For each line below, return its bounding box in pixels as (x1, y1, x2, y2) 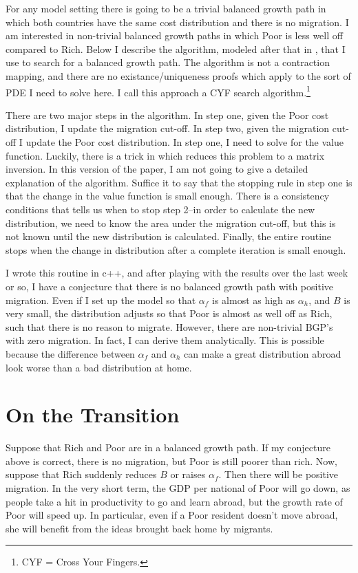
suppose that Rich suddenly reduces (6, 467, 157, 482)
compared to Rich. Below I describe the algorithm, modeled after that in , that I (6, 41, 346, 56)
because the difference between (6, 346, 135, 360)
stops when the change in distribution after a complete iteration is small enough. (6, 242, 346, 257)
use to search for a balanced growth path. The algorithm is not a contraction (6, 55, 330, 69)
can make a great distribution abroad (184, 346, 341, 360)
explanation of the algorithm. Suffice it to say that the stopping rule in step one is (6, 175, 352, 189)
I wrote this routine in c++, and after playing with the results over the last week (6, 266, 348, 280)
